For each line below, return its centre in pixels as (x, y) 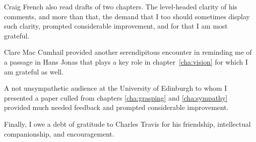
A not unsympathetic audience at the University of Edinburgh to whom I (116, 88)
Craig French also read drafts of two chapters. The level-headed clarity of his (121, 6)
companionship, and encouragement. (59, 133)
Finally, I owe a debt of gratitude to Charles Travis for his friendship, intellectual (128, 124)
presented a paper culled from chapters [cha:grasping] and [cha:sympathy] (116, 97)
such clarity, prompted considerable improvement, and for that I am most (116, 26)
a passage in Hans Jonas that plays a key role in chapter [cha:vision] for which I (126, 61)
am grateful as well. (34, 71)
